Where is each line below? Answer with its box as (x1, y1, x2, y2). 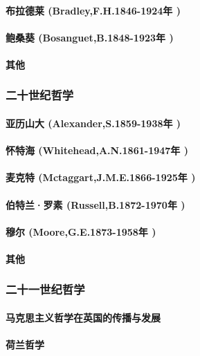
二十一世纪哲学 (6, 281, 85, 298)
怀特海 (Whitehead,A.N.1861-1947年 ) (6, 143, 188, 158)
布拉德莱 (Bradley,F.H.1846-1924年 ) (6, 3, 181, 17)
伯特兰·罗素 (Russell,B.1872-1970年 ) (6, 197, 185, 212)
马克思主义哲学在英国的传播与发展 (6, 310, 161, 324)
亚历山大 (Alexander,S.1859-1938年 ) (6, 116, 181, 130)
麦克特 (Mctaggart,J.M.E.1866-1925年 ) (6, 170, 196, 185)
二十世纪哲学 (6, 86, 74, 104)
